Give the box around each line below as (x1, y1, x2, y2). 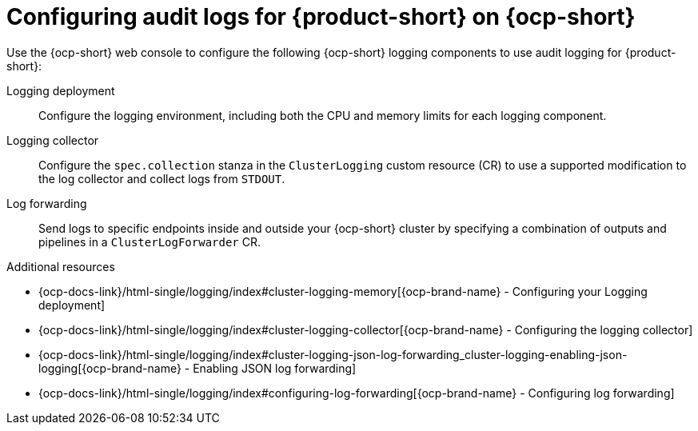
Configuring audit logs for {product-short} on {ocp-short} (6, 3, 636, 30)
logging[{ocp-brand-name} (38, 361, 181, 375)
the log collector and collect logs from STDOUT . (38, 171, 285, 186)
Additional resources (6, 259, 115, 273)
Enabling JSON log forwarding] (193, 361, 357, 375)
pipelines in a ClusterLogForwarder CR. (38, 234, 261, 249)
